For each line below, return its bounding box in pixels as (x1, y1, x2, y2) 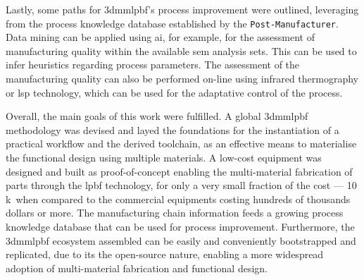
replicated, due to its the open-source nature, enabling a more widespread (6, 247, 324, 262)
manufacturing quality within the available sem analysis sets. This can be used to (6, 43, 357, 58)
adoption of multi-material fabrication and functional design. (6, 260, 268, 275)
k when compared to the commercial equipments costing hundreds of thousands (6, 191, 351, 206)
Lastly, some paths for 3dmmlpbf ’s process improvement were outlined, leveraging (6, 2, 359, 16)
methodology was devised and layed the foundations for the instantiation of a (6, 122, 339, 137)
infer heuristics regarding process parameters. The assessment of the (6, 57, 300, 72)
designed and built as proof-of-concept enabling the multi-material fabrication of (6, 164, 353, 178)
